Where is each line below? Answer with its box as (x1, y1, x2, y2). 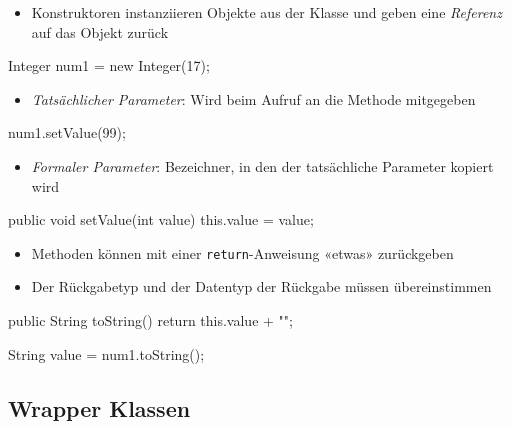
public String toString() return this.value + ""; (8, 310, 293, 330)
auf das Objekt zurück (31, 21, 169, 42)
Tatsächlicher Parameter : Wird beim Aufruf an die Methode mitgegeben (31, 88, 476, 109)
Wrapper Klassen (8, 392, 191, 423)
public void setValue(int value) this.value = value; (8, 209, 314, 230)
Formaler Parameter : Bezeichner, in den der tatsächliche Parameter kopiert (31, 155, 494, 176)
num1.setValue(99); (8, 122, 126, 143)
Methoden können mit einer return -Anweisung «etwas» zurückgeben (31, 242, 454, 263)
